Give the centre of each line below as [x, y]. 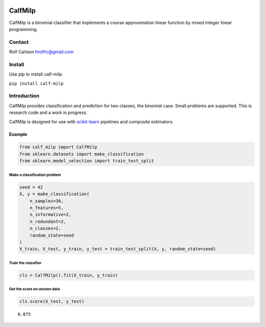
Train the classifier [25, 263]
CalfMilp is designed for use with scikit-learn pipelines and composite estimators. [92, 122]
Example [18, 134]
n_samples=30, [47, 201]
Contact [19, 42]
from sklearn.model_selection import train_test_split [87, 161]
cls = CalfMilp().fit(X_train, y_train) [68, 275]
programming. [23, 29]
